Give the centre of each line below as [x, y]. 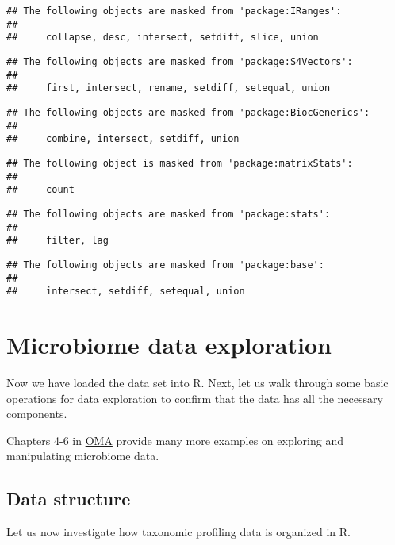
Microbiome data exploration [169, 344]
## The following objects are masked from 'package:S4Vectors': [180, 61]
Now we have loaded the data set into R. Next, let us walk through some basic [197, 382]
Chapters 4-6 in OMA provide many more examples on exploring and [175, 440]
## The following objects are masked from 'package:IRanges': [174, 11]
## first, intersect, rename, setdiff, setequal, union [169, 88]
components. [37, 414]
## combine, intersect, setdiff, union [123, 139]
